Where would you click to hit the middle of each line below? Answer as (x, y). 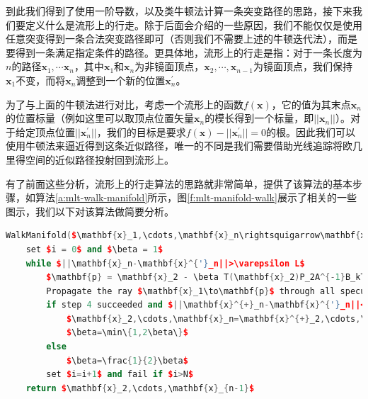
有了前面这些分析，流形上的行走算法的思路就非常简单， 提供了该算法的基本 (179, 183)
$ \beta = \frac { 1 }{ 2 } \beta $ (127, 360)
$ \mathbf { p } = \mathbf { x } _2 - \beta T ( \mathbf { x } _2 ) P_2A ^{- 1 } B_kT (206, 277)
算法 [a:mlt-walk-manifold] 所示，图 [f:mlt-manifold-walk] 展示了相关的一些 (196, 197)
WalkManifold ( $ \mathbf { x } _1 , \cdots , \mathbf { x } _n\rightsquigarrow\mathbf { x (186, 236)
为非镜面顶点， (169, 66)
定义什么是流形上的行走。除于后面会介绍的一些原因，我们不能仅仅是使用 (194, 24)
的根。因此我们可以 (311, 131)
